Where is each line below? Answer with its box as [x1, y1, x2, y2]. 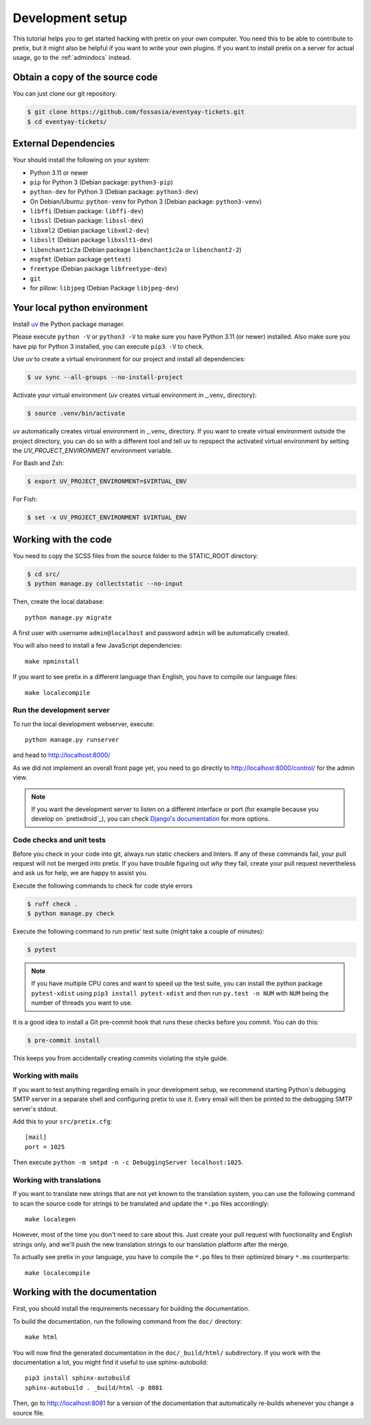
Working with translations [12, 1175, 101, 1185]
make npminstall [25, 657, 80, 665]
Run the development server [12, 705, 110, 715]
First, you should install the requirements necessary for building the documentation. [12, 1305, 250, 1313]
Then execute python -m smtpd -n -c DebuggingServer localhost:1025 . [12, 1158, 244, 1166]
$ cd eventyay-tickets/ [27, 118, 108, 125]
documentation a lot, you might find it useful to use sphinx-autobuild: [12, 1358, 208, 1367]
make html [25, 1333, 58, 1341]
